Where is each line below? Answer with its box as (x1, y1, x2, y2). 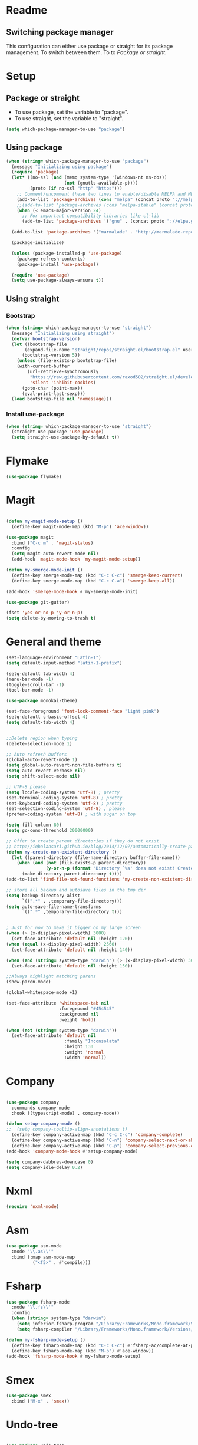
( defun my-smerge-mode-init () (6, 567, 83, 573)
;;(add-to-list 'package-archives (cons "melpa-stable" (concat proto (16, 202, 194, 208)
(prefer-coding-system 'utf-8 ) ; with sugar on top (6, 811, 136, 817)
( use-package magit (6, 534, 54, 540)
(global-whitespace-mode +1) (6, 990, 78, 996)
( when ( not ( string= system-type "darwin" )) (6, 1027, 117, 1033)
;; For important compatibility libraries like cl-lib (21, 213, 160, 219)
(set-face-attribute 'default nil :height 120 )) (11, 936, 133, 942)
